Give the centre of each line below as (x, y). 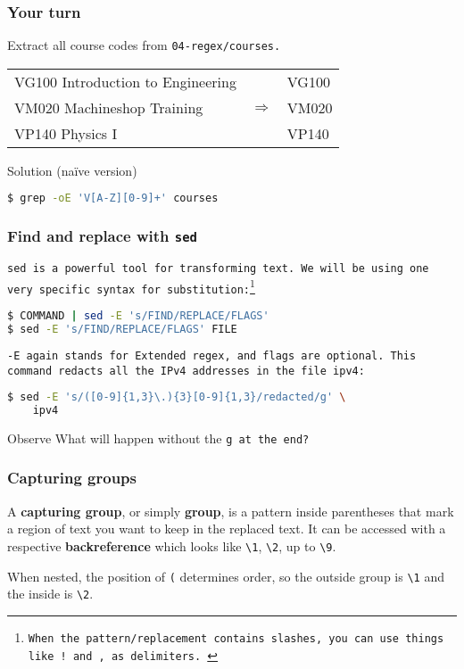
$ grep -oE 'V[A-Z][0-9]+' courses (113, 198)
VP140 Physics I (66, 133)
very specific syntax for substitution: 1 (131, 286)
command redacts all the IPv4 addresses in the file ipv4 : (186, 371)
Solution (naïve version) (72, 170)
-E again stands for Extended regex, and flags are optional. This (212, 355)
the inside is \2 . (50, 594)
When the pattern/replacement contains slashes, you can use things (236, 638)
